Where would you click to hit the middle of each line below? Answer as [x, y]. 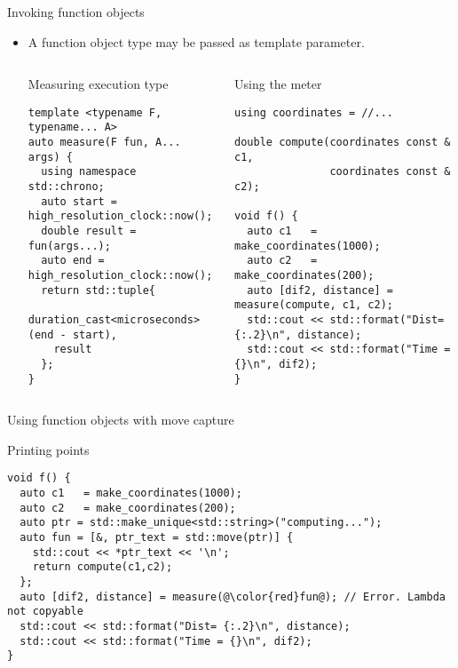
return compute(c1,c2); [103, 567]
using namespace [89, 172]
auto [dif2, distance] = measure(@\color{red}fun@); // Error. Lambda [233, 596]
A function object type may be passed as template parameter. [196, 41]
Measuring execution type [98, 84]
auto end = [73, 261]
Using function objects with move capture [121, 420]
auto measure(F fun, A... [104, 143]
